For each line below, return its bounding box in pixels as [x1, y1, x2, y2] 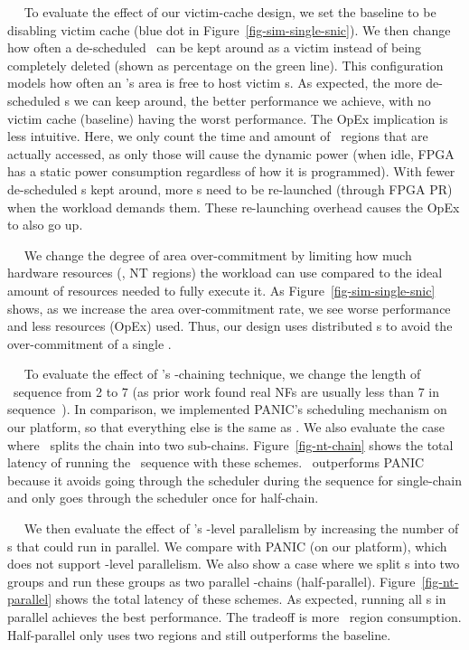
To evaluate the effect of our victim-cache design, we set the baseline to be [23, 3, 436, 21]
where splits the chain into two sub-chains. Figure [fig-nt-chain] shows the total [7, 435, 454, 454]
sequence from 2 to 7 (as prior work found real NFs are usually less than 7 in [13, 382, 440, 400]
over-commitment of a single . [7, 334, 172, 353]
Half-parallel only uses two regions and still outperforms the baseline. [7, 625, 391, 644]
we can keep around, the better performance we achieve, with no [73, 90, 431, 109]
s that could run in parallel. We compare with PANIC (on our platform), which [7, 536, 447, 555]
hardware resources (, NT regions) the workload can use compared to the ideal [7, 263, 443, 282]
